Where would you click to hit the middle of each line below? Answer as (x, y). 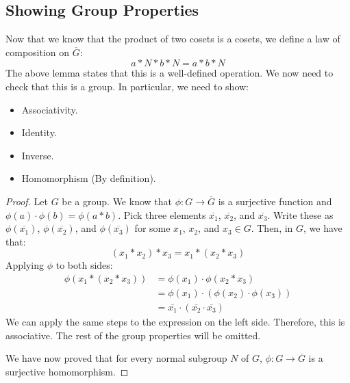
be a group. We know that (117, 201)
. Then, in (272, 228)
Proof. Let (27, 201)
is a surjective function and (275, 201)
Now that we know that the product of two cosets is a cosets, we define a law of (173, 39)
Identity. (39, 132)
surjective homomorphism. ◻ (67, 371)
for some (152, 228)
